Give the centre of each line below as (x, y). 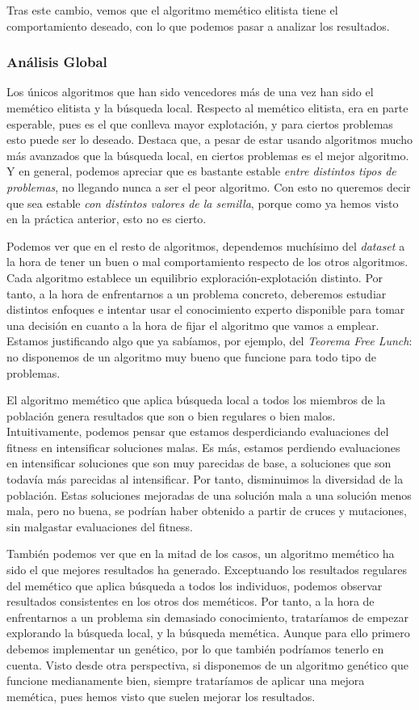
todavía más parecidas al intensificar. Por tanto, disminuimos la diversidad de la (205, 479)
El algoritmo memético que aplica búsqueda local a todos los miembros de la (196, 400)
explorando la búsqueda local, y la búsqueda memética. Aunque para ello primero (208, 633)
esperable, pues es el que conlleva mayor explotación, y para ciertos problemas (200, 123)
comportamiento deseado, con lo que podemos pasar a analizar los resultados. (198, 25)
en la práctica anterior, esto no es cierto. (107, 219)
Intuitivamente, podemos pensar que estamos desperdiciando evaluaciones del (198, 431)
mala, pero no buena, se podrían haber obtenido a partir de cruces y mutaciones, (207, 511)
